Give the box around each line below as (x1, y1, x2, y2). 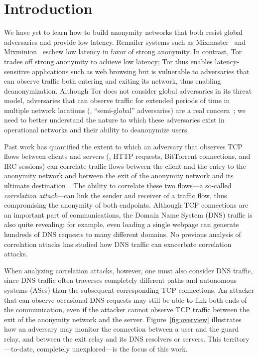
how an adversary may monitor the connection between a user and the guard (4, 324, 239, 334)
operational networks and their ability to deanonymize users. (4, 124, 189, 135)
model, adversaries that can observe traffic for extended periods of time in (4, 95, 230, 106)
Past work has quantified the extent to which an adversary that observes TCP (4, 141, 243, 151)
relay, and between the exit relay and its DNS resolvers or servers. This (4, 333, 222, 344)
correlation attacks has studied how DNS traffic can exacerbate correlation (4, 238, 232, 249)
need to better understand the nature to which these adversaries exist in (4, 115, 225, 125)
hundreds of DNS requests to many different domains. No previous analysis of (4, 229, 241, 239)
